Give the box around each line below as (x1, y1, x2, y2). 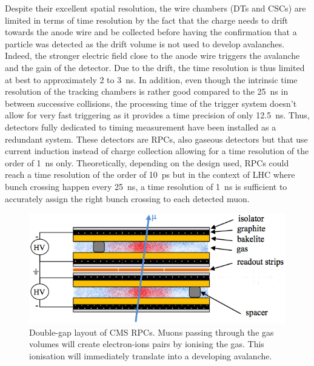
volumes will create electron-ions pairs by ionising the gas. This (29, 337, 264, 350)
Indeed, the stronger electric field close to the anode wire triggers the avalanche (5, 49, 300, 62)
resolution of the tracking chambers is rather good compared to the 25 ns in (5, 85, 289, 98)
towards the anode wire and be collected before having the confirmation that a (5, 25, 297, 38)
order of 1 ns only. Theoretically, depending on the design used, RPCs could (5, 156, 289, 169)
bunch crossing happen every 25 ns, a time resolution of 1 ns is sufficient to (5, 180, 287, 192)
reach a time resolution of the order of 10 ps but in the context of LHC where (5, 168, 295, 181)
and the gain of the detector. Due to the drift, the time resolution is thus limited (5, 61, 305, 73)
